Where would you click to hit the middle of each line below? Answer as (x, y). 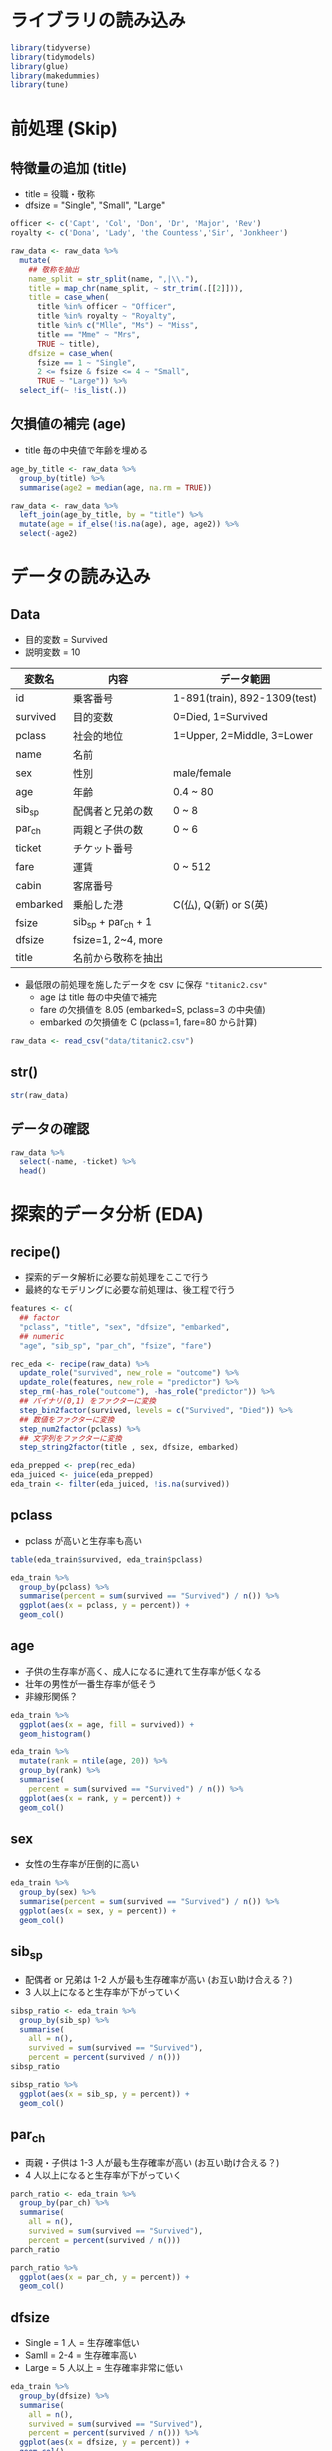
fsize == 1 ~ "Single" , (86, 362)
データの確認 (50, 1129)
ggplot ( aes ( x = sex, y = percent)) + (98, 1911)
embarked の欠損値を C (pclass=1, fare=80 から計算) (148, 1022)
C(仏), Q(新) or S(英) (221, 904)
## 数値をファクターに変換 (67, 1419)
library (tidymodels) (53, 57)
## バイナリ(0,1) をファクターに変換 (88, 1401)
